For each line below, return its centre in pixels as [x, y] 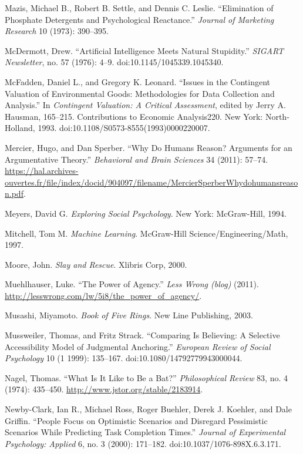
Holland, [20, 128]
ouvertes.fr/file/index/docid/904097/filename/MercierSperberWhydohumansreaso [151, 182]
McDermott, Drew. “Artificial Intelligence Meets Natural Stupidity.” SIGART [144, 50]
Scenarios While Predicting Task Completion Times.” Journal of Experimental [145, 432]
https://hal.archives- [42, 171]
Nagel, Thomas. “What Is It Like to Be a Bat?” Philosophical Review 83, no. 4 [147, 377]
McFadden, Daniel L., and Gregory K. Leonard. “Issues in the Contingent [137, 81]
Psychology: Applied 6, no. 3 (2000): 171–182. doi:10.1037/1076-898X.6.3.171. [143, 443]
